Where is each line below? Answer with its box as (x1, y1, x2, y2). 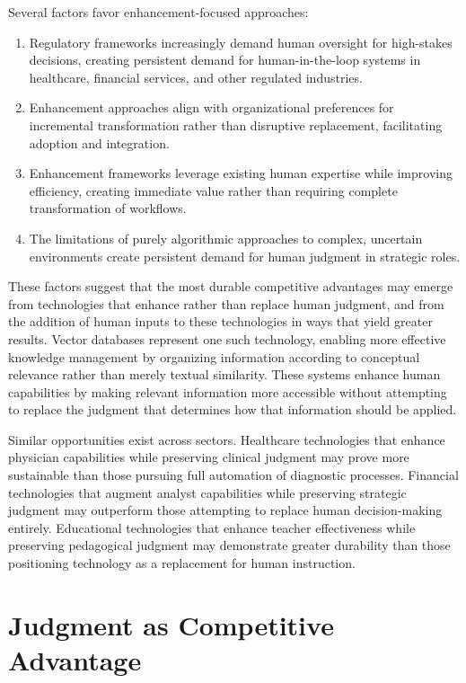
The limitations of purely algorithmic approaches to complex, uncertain (29, 228, 423, 247)
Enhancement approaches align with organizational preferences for (29, 98, 394, 117)
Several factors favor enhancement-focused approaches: (8, 3, 309, 21)
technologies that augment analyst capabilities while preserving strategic (8, 483, 407, 501)
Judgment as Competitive (8, 606, 334, 643)
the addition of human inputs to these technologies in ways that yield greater (8, 312, 433, 331)
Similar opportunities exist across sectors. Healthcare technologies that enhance (8, 430, 445, 448)
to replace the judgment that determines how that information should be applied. (8, 400, 457, 419)
